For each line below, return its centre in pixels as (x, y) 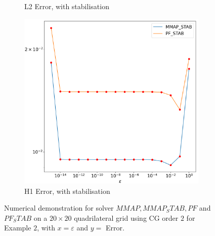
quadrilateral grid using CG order (126, 217)
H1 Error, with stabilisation (67, 191)
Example (18, 228)
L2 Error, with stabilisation (67, 6)
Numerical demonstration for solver (59, 208)
